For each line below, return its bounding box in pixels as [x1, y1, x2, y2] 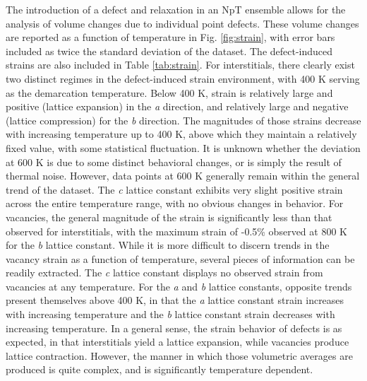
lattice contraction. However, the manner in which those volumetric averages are [6, 348, 353, 363]
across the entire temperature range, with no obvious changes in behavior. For [6, 196, 344, 211]
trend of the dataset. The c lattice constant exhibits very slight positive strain [6, 182, 343, 197]
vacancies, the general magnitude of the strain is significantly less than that [6, 209, 332, 224]
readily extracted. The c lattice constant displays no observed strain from [6, 265, 323, 280]
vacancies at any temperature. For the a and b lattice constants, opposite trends [6, 279, 352, 293]
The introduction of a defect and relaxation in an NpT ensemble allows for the [6, 2, 346, 16]
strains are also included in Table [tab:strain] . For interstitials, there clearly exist [6, 57, 355, 72]
